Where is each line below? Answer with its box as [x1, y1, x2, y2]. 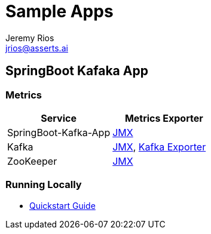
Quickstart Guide [29, 200, 96, 211]
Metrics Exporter [124, 112, 203, 124]
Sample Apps [5, 1, 114, 21]
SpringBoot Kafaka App [5, 63, 148, 79]
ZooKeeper [7, 155, 57, 167]
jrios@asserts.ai [5, 42, 68, 53]
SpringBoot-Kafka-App [7, 126, 111, 138]
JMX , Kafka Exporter [112, 140, 206, 153]
